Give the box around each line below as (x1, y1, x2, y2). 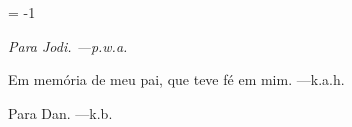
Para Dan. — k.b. (8, 102, 113, 123)
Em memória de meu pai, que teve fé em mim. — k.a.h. (8, 69, 345, 90)
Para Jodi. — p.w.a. (8, 35, 128, 56)
